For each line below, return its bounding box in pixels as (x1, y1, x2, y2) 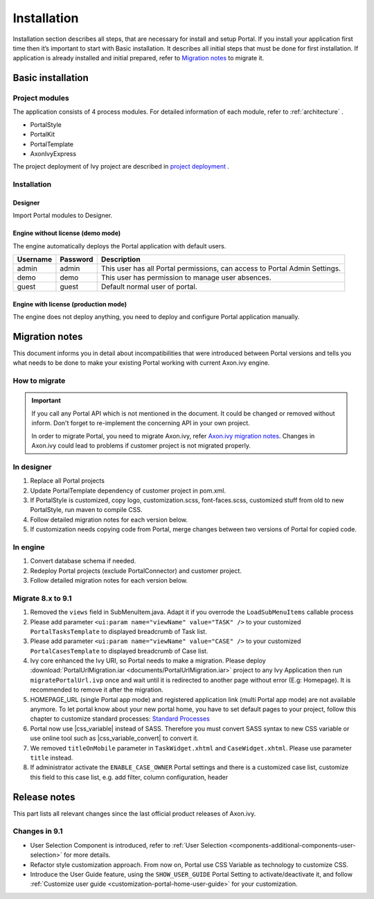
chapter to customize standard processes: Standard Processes (30, 714, 211, 723)
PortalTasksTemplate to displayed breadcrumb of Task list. (30, 627, 207, 635)
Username (17, 255, 52, 264)
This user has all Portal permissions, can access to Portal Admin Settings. (100, 264, 341, 273)
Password (60, 255, 93, 264)
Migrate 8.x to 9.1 (12, 593, 72, 603)
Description (100, 255, 141, 264)
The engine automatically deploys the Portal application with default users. (12, 241, 226, 250)
